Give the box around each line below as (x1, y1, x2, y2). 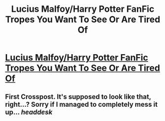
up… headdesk (5, 108, 53, 116)
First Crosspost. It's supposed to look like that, (5, 92, 151, 101)
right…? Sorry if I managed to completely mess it (5, 100, 158, 109)
